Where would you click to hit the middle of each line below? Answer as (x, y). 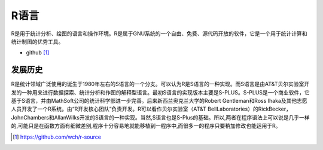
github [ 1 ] (38, 53)
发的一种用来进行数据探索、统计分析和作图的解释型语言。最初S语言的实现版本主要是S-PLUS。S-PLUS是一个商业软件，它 (161, 92)
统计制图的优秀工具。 (37, 41)
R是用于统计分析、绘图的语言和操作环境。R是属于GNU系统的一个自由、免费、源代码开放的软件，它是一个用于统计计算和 (159, 33)
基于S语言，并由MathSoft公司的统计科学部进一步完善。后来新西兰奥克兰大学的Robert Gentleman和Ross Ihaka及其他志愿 (159, 101)
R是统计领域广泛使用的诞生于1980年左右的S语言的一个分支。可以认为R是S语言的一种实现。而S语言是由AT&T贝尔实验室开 (160, 84)
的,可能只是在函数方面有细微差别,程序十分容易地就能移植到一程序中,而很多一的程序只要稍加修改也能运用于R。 (146, 126)
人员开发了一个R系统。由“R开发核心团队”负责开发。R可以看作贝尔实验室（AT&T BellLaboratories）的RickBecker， (151, 109)
